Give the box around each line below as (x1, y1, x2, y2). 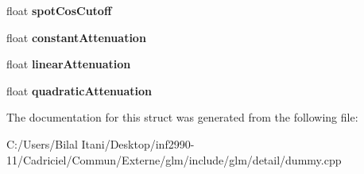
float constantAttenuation (6, 29, 146, 45)
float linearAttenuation (6, 56, 131, 72)
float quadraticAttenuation (6, 82, 153, 99)
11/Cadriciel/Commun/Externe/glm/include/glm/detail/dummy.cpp (6, 151, 342, 168)
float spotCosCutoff (6, 2, 112, 18)
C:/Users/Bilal (6, 135, 78, 152)
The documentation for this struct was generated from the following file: (6, 109, 358, 126)
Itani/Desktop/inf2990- (81, 135, 195, 152)
